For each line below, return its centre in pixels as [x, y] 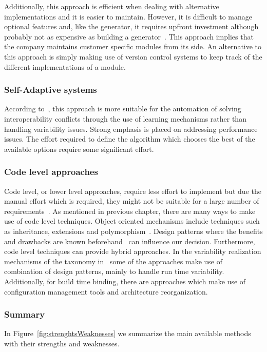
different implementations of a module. [65, 66]
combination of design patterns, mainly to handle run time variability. [114, 271]
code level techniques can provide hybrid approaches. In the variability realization [133, 251]
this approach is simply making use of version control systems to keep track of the [133, 56]
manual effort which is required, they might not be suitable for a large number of [132, 201]
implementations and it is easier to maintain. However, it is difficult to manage [128, 16]
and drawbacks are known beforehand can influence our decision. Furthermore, [130, 241]
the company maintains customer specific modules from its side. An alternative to [133, 46]
